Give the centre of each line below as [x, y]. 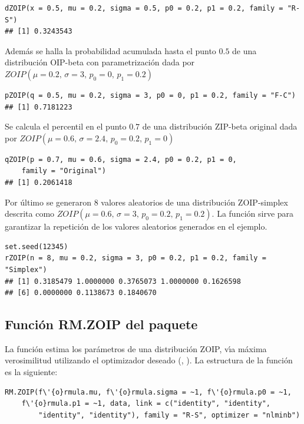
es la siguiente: [31, 372]
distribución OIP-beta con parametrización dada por [100, 62]
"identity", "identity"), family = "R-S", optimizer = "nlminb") [169, 415]
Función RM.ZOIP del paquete [101, 324]
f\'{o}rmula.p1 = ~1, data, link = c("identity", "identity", [146, 404]
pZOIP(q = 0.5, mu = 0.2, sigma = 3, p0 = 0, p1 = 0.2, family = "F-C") [150, 95]
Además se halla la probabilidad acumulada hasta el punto [110, 50]
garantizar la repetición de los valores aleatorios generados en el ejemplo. [136, 226]
